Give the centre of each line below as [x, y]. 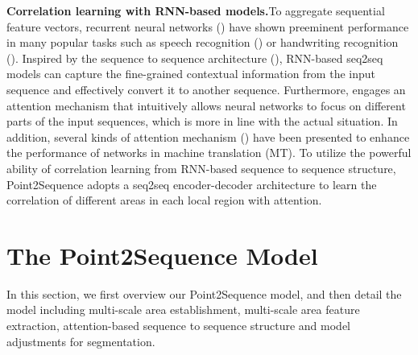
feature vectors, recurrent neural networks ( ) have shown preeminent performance [208, 26]
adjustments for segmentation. [81, 341]
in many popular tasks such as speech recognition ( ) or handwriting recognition [203, 42]
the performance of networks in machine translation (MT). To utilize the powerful [209, 153]
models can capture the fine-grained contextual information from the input [191, 74]
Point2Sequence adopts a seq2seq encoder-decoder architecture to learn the [192, 184]
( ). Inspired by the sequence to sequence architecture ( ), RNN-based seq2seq [195, 58]
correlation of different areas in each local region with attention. [164, 200]
